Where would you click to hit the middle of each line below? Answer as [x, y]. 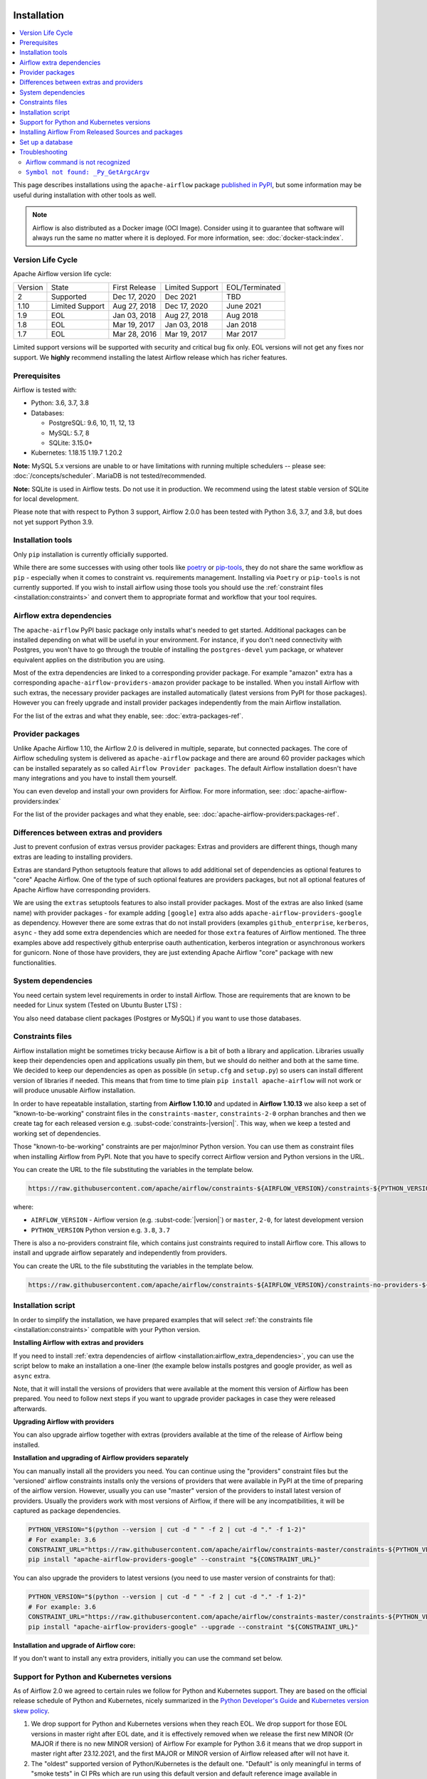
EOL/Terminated [254, 287]
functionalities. [35, 962]
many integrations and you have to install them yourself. [95, 778]
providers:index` [37, 801]
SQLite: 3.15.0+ [71, 443]
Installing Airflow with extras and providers [78, 1343]
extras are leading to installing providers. [73, 857]
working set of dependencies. [57, 1133]
